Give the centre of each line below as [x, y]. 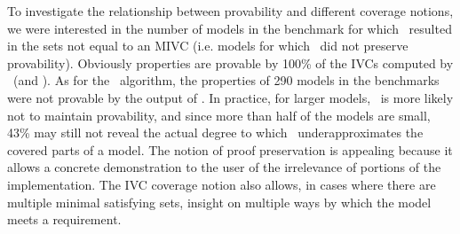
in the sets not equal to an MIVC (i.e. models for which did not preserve [208, 46]
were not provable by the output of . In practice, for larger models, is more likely [230, 97]
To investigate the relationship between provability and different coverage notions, [230, 11]
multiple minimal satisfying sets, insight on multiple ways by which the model [219, 202]
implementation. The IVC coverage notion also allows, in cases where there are [222, 184]
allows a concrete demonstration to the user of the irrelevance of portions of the [224, 167]
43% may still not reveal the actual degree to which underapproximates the [215, 133]
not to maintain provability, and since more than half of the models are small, [219, 115]
